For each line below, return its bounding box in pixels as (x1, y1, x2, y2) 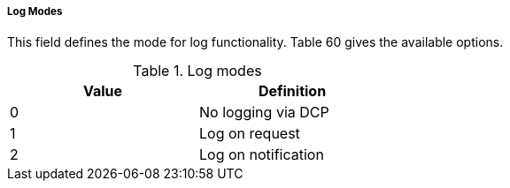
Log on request (199, 124, 300, 143)
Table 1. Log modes (133, 62, 262, 80)
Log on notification (199, 146, 324, 164)
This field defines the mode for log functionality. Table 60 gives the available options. (7, 34, 504, 50)
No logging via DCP (199, 103, 329, 122)
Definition (258, 82, 327, 101)
